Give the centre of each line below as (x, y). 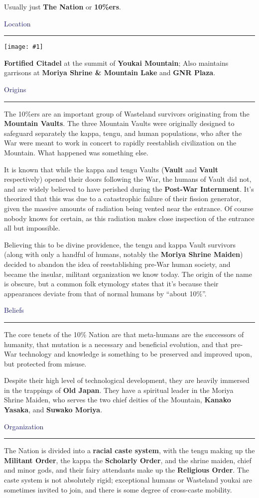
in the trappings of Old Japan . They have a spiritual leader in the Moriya (119, 390)
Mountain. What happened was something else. (76, 152)
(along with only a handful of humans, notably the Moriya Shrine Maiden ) (124, 254)
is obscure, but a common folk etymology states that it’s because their (111, 284)
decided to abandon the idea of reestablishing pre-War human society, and (117, 264)
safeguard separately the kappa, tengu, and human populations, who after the (123, 133)
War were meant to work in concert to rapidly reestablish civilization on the (120, 143)
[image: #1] (24, 47)
